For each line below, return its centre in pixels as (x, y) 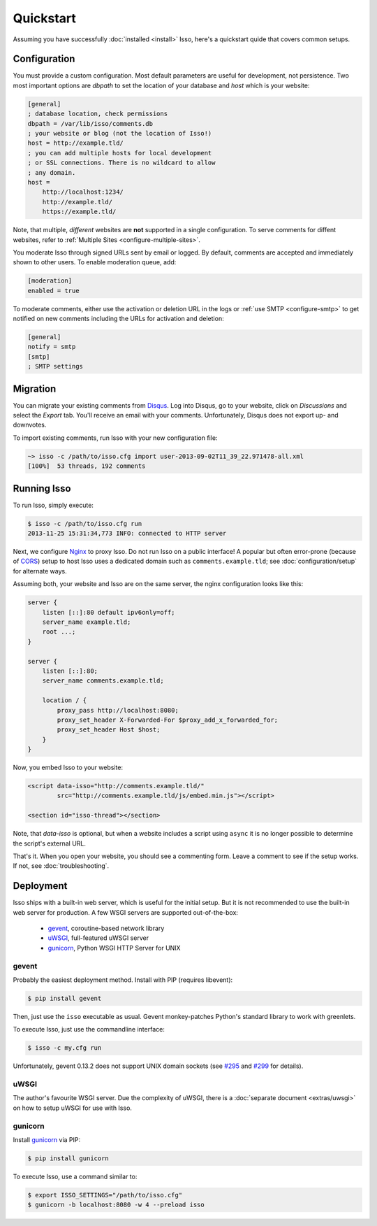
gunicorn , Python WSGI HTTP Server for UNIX (114, 948)
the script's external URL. (50, 843)
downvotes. (30, 425)
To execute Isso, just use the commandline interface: (89, 1029)
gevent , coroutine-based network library (106, 928)
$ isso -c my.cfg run (65, 1048)
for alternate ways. (40, 571)
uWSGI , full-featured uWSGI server (98, 938)
